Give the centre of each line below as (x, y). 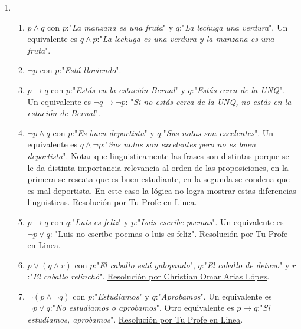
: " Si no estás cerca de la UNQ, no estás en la (208, 101)
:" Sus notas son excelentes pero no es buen (179, 144)
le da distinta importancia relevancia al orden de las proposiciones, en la (158, 167)
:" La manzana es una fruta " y (120, 27)
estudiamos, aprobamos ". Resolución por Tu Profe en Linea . (135, 319)
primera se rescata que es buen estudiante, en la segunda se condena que (158, 179)
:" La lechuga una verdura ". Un (234, 27)
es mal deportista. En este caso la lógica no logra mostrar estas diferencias (162, 190)
